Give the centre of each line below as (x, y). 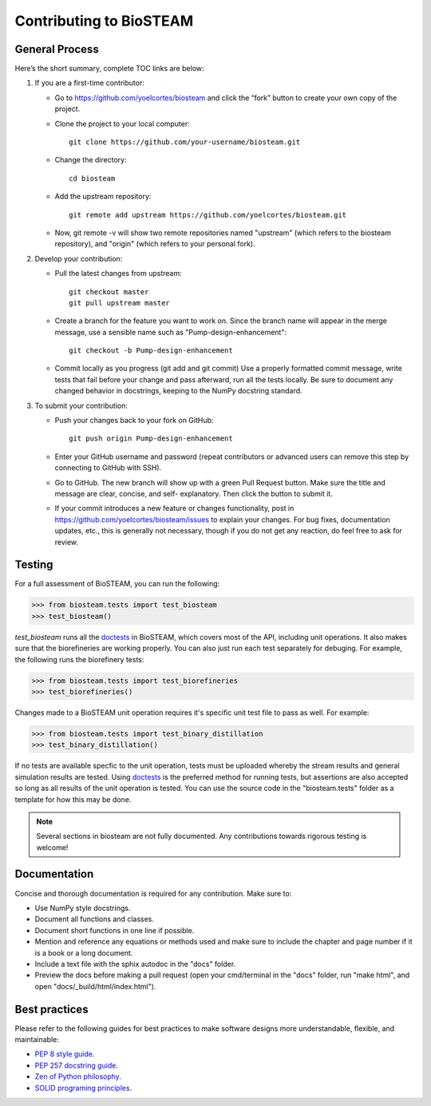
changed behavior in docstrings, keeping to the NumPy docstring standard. (178, 391)
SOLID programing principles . (83, 1088)
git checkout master (109, 291)
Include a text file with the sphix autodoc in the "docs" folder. (135, 964)
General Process (57, 49)
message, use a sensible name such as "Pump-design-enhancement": (171, 332)
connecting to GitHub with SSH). (108, 468)
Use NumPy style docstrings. (83, 908)
